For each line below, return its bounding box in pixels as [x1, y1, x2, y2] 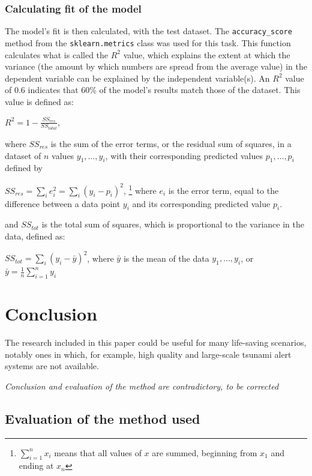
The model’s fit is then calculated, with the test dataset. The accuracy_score [5, 25, 292, 37]
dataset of [5, 149, 41, 161]
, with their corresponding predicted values [105, 149, 263, 161]
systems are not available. [5, 360, 99, 372]
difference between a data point [5, 197, 121, 209]
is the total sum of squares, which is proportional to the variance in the [41, 218, 304, 230]
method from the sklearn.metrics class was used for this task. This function [5, 36, 291, 49]
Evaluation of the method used [5, 409, 200, 427]
